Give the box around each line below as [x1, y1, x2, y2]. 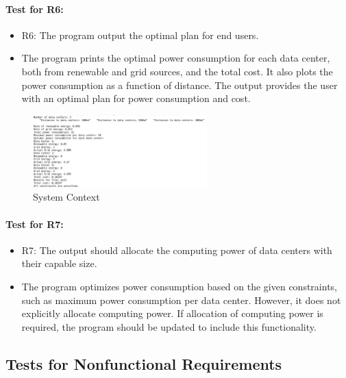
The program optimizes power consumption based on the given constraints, [21, 279, 337, 294]
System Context [33, 190, 100, 204]
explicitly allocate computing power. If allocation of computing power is [21, 306, 323, 320]
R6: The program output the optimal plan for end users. [21, 27, 259, 42]
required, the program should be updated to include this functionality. [21, 319, 317, 333]
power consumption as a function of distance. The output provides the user [21, 77, 338, 92]
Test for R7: [5, 216, 64, 231]
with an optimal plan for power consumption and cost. [21, 91, 251, 105]
